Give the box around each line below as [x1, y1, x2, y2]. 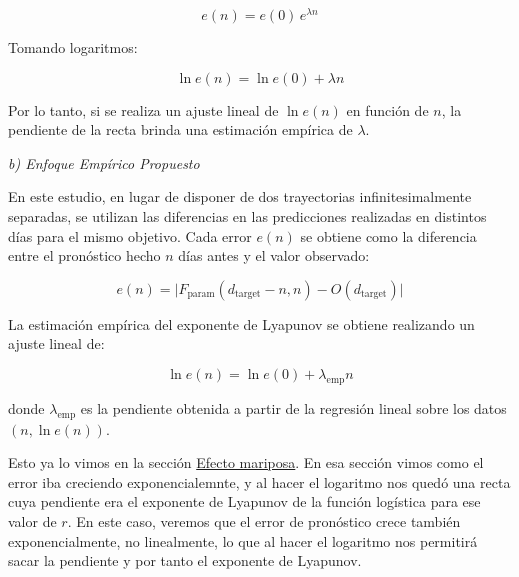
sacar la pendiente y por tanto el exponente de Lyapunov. [8, 550, 362, 571]
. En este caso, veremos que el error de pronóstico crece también [67, 510, 461, 531]
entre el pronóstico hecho [8, 245, 161, 266]
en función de [346, 99, 429, 120]
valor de [8, 510, 57, 531]
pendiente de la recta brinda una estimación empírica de [8, 119, 353, 140]
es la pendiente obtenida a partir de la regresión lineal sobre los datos [80, 397, 507, 418]
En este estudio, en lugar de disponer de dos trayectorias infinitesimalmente [8, 186, 472, 207]
